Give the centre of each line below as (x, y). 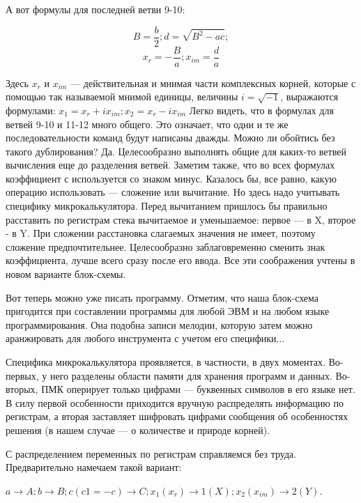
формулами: (31, 110)
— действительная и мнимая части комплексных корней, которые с (213, 83)
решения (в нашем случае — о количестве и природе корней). (138, 430)
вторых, (22, 389)
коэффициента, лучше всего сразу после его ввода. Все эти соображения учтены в (180, 260)
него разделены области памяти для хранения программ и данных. (191, 375)
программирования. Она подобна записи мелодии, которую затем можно (159, 324)
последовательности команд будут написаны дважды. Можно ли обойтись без (170, 138)
